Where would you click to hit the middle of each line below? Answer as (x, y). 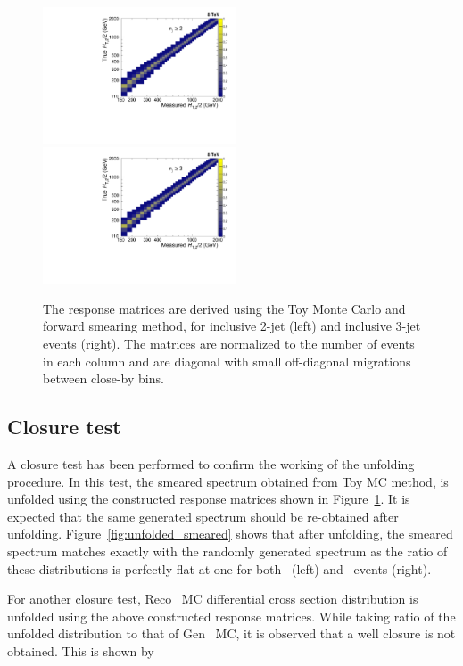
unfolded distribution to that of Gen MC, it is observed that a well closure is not (231, 633)
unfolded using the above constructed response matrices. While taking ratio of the (231, 616)
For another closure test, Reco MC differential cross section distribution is (213, 599)
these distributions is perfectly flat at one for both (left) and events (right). (219, 568)
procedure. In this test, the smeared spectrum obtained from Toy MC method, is (228, 481)
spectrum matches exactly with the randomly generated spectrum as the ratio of (227, 551)
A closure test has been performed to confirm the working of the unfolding (211, 463)
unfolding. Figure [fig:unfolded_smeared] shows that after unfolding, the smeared (230, 534)
